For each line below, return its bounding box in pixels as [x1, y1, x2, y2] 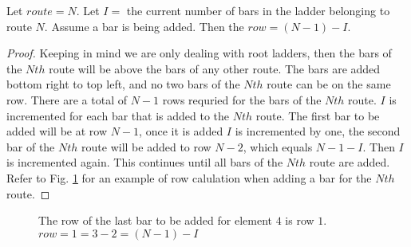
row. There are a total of [6, 91, 127, 108]
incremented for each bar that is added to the [6, 107, 230, 123]
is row [285, 212, 314, 229]
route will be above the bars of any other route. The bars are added [49, 60, 381, 76]
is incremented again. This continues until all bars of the [6, 154, 283, 171]
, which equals [243, 138, 313, 155]
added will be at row [6, 123, 108, 139]
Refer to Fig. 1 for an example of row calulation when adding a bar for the [6, 169, 372, 186]
